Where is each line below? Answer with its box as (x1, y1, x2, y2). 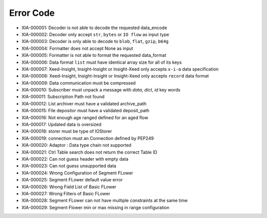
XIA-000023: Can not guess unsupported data (21, 163, 116, 169)
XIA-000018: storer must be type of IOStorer (21, 129, 112, 134)
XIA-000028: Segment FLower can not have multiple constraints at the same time (21, 198, 188, 204)
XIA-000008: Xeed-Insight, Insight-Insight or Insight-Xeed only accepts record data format (21, 73, 209, 79)
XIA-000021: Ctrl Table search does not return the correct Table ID (21, 149, 158, 155)
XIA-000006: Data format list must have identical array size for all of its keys (21, 59, 182, 65)
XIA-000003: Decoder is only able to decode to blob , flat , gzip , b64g (21, 39, 169, 44)
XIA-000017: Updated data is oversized (21, 122, 101, 128)
